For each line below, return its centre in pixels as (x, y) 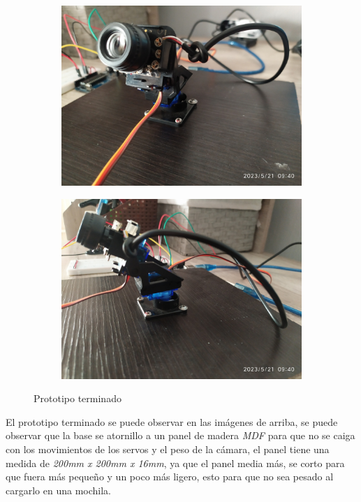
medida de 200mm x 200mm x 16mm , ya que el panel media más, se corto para (175, 463)
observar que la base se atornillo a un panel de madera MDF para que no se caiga (180, 435)
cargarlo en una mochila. (58, 490)
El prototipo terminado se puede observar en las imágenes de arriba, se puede (172, 421)
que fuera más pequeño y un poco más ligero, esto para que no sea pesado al (170, 477)
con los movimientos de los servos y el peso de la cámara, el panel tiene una (168, 449)
